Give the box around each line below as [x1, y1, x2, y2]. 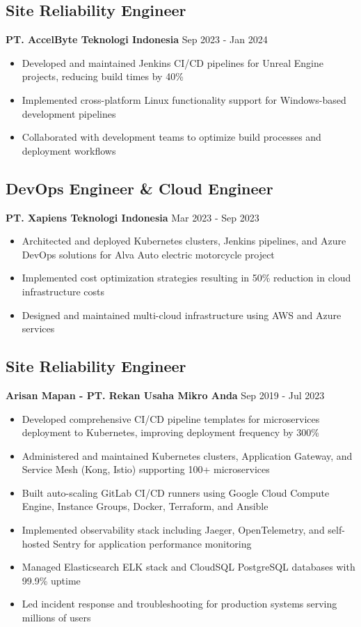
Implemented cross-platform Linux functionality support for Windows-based [22, 92, 346, 107]
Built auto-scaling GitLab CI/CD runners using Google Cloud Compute [22, 485, 330, 500]
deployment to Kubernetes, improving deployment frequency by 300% [22, 425, 320, 440]
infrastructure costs [22, 284, 104, 298]
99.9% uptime [22, 573, 81, 587]
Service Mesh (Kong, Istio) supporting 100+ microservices [22, 462, 270, 477]
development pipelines [22, 106, 116, 121]
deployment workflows [22, 143, 116, 157]
